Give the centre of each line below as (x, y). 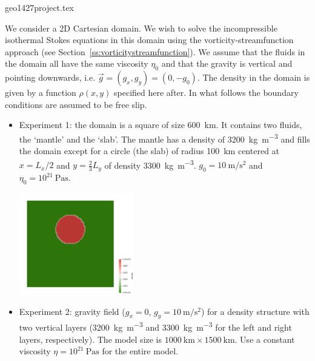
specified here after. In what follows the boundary (206, 93)
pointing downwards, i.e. (50, 77)
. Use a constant (265, 339)
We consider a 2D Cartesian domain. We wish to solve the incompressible (141, 28)
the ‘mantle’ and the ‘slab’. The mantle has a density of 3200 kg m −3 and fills (164, 138)
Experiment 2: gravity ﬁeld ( (72, 311)
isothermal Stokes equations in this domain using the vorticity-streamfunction (149, 40)
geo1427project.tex (39, 7)
